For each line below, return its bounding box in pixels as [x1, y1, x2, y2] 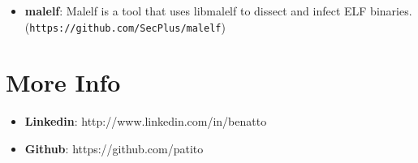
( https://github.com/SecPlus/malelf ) [24, 18, 226, 35]
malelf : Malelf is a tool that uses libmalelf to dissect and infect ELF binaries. [24, 2, 412, 19]
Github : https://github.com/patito [24, 139, 204, 157]
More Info [6, 66, 121, 99]
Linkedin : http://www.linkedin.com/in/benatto [24, 113, 267, 130]
